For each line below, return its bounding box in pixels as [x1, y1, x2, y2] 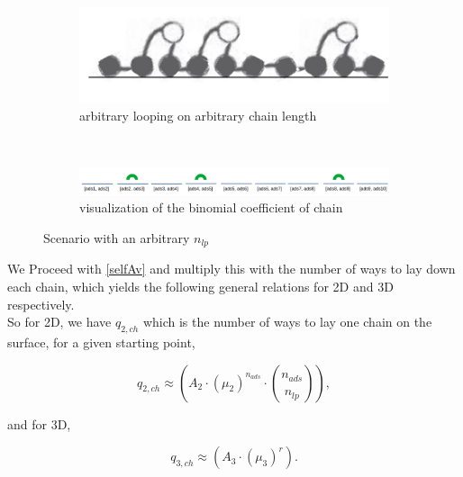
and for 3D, [7, 414, 71, 433]
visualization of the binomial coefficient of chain [79, 198, 343, 217]
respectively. [7, 294, 75, 313]
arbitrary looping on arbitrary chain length [79, 105, 317, 124]
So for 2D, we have [7, 312, 112, 331]
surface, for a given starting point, [7, 332, 195, 351]
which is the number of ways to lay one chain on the [142, 312, 432, 331]
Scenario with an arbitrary [43, 228, 190, 247]
